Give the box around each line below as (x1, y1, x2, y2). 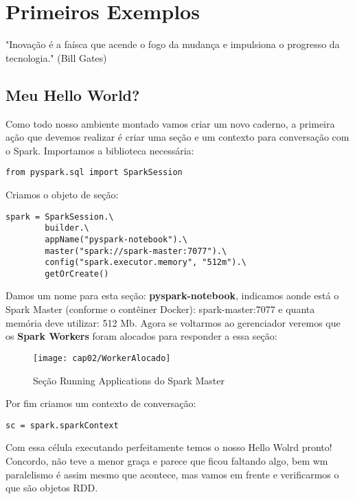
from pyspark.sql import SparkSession (5, 167, 183, 178)
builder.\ (45, 223, 89, 233)
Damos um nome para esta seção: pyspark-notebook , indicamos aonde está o (5, 288, 339, 303)
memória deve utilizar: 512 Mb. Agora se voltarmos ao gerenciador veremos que (5, 315, 341, 329)
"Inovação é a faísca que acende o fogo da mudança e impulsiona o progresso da (5, 37, 340, 51)
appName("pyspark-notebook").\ (45, 234, 187, 244)
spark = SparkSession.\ (5, 211, 114, 222)
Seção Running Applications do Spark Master (33, 373, 225, 387)
